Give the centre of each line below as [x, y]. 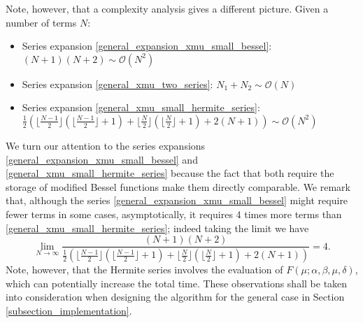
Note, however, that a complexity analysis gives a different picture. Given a [167, 8]
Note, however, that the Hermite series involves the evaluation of [144, 270]
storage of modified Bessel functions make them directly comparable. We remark [178, 186]
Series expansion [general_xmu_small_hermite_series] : [141, 107]
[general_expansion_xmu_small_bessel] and [102, 159]
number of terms [41, 22]
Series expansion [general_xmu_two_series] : [118, 84]
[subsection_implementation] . [69, 310]
